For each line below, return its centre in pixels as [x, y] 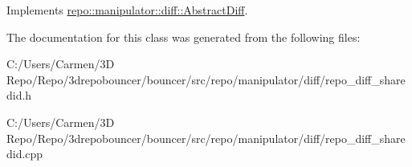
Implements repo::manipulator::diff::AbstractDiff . [127, 10]
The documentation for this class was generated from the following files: [184, 37]
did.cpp [25, 154]
